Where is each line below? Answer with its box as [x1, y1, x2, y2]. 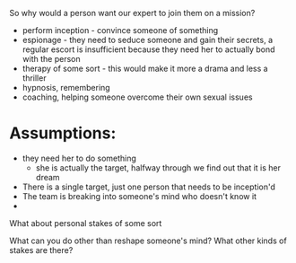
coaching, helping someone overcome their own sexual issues [22, 92, 253, 102]
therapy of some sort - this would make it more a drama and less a [22, 63, 268, 74]
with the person [22, 54, 81, 64]
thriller [22, 73, 47, 83]
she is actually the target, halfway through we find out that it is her [35, 162, 281, 173]
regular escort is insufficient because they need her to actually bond [22, 44, 275, 55]
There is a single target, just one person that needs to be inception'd [22, 181, 276, 192]
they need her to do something [22, 153, 137, 163]
